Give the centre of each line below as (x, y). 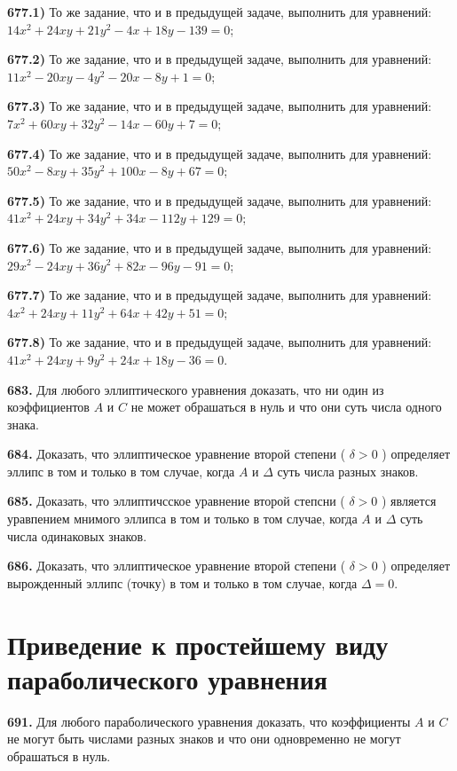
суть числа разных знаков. (348, 471)
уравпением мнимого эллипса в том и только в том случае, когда (182, 519)
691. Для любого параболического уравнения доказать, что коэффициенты (209, 721)
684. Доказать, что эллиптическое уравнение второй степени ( (177, 454)
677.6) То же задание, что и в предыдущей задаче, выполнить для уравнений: (220, 247)
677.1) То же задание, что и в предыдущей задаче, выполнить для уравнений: (220, 12)
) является (409, 501)
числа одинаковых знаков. (77, 535)
